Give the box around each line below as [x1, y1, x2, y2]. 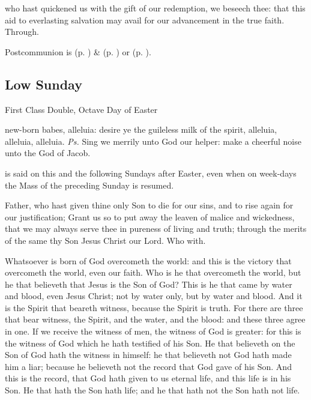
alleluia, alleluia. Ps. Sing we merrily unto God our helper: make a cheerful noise [5, 135, 301, 147]
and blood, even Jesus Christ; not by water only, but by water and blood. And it [5, 289, 303, 302]
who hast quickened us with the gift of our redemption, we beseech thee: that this [5, 2, 306, 14]
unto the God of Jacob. [5, 147, 91, 159]
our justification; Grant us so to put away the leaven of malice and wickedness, [5, 210, 295, 223]
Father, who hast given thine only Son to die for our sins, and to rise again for [5, 199, 294, 211]
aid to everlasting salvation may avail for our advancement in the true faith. [5, 13, 285, 26]
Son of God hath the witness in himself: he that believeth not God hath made [5, 348, 292, 361]
